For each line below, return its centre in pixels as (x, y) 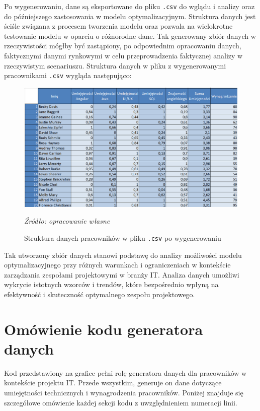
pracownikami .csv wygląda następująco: (68, 75)
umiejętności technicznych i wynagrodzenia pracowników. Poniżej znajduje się (124, 393)
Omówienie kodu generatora (104, 329)
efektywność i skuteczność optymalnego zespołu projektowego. (100, 294)
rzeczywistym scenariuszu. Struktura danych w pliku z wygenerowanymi (115, 65)
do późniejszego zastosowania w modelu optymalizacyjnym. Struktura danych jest (130, 16)
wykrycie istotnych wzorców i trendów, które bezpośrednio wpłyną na (111, 284)
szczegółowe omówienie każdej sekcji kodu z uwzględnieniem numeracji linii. (121, 402)
